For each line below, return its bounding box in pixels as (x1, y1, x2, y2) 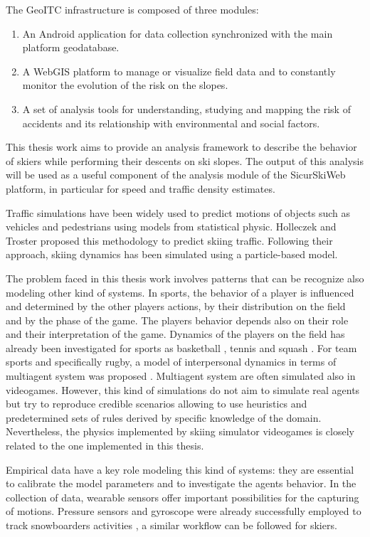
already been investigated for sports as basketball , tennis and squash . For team (6, 340, 357, 355)
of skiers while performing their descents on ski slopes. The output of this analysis (6, 153, 364, 168)
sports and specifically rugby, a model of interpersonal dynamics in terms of (6, 354, 337, 369)
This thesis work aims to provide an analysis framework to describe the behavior (6, 139, 357, 154)
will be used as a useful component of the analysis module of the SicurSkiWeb (6, 167, 346, 182)
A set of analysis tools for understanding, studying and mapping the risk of (22, 101, 351, 116)
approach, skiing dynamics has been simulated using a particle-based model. (6, 247, 338, 262)
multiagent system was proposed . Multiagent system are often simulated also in (6, 368, 356, 383)
